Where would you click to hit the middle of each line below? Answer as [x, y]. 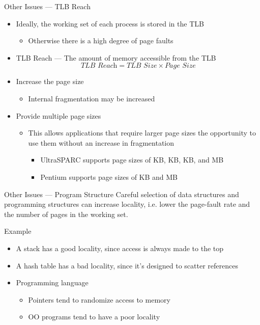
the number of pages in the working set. [66, 214]
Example [18, 231]
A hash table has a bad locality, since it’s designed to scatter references [127, 265]
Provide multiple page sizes [59, 115]
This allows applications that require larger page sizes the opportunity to [142, 133]
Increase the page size [50, 81]
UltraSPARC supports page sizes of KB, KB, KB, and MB [132, 160]
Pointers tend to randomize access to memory [99, 299]
